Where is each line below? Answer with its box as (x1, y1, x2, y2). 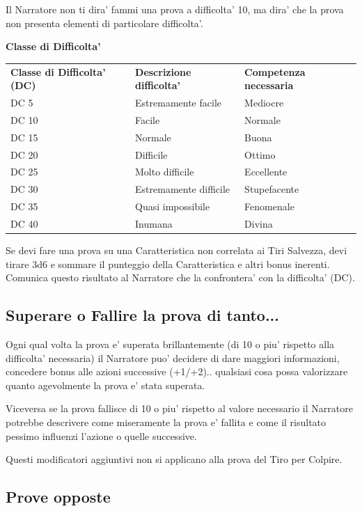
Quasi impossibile (135, 199, 210, 214)
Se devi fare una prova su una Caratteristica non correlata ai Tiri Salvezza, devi (6, 242, 347, 257)
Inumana (135, 216, 173, 230)
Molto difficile (135, 164, 194, 179)
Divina (244, 216, 273, 230)
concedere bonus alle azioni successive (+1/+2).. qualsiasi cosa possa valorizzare (6, 364, 348, 379)
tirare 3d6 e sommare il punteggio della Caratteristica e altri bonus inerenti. (6, 256, 330, 271)
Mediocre (244, 95, 284, 109)
